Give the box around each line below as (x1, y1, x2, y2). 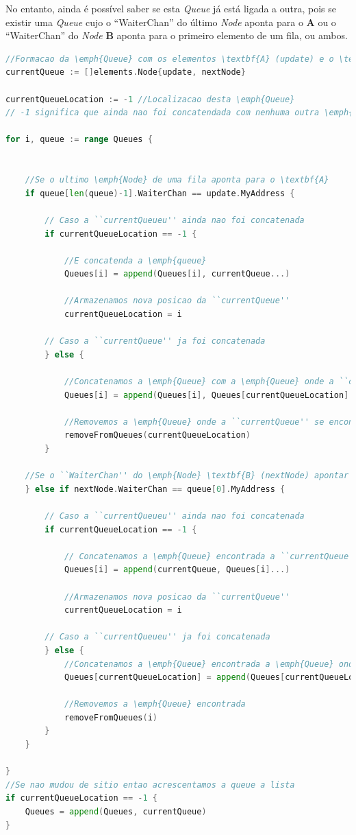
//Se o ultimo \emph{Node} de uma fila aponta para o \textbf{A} (25, 175, 329, 185)
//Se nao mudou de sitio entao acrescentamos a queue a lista (5, 779, 295, 790)
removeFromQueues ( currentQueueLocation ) (64, 430, 251, 440)
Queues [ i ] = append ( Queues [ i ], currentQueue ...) (64, 269, 290, 279)
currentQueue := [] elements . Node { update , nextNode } (5, 67, 246, 78)
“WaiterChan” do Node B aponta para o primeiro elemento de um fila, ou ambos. (5, 28, 348, 43)
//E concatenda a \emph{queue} (64, 255, 207, 266)
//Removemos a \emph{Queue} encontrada (64, 699, 246, 709)
